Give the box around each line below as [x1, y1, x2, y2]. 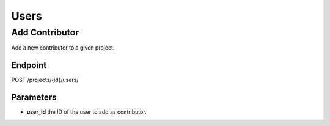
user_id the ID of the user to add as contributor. [26, 108, 147, 116]
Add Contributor [11, 27, 79, 38]
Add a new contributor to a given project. [11, 44, 115, 51]
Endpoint [11, 60, 47, 70]
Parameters [11, 92, 57, 103]
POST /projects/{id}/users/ [11, 76, 79, 84]
